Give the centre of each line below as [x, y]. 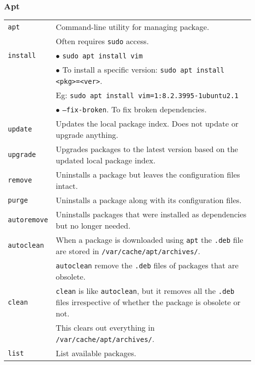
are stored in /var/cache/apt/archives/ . [128, 251]
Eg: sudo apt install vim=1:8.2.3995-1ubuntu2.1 [147, 95]
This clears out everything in [105, 328]
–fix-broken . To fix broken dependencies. [135, 109]
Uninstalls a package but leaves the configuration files [148, 175]
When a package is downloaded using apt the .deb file [149, 240]
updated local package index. [105, 160]
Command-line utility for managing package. [132, 27]
